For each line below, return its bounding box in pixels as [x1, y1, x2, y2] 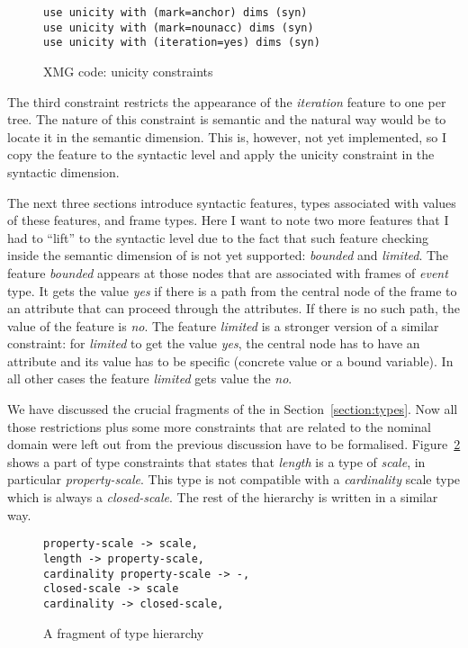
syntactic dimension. [7, 162, 120, 181]
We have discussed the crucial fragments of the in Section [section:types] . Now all [7, 400, 458, 418]
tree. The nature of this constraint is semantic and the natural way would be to [7, 110, 446, 129]
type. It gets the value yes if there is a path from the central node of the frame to [7, 281, 457, 300]
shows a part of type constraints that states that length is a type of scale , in [7, 452, 426, 471]
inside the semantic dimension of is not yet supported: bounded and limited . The [7, 246, 449, 265]
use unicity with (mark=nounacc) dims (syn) [43, 21, 314, 34]
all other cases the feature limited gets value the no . [7, 369, 292, 388]
